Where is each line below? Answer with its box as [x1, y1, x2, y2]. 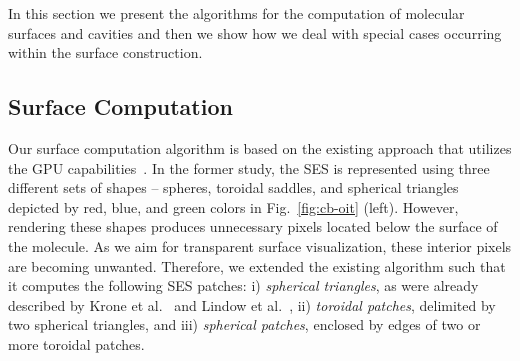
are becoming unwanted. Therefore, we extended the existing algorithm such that [8, 255, 506, 276]
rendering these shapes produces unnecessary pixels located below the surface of [8, 216, 498, 237]
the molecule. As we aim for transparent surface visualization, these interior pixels [8, 235, 512, 256]
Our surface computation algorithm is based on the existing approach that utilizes [8, 137, 512, 158]
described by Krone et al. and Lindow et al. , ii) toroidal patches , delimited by [8, 294, 496, 315]
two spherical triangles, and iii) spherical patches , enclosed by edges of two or [8, 314, 481, 335]
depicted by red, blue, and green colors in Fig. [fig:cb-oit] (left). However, [8, 196, 459, 217]
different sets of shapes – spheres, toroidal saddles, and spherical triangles [8, 177, 459, 198]
